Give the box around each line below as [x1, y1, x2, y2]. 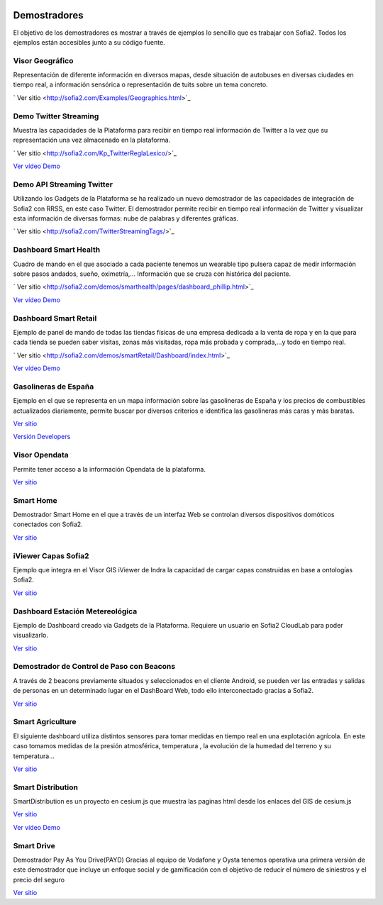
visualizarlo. [13, 631, 49, 640]
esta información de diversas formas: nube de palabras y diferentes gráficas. [13, 214, 239, 223]
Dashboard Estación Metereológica [13, 606, 138, 616]
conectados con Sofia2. [13, 520, 83, 528]
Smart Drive [13, 840, 56, 850]
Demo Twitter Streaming [13, 111, 99, 121]
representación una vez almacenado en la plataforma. [13, 135, 171, 145]
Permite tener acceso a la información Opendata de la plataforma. [13, 465, 206, 473]
